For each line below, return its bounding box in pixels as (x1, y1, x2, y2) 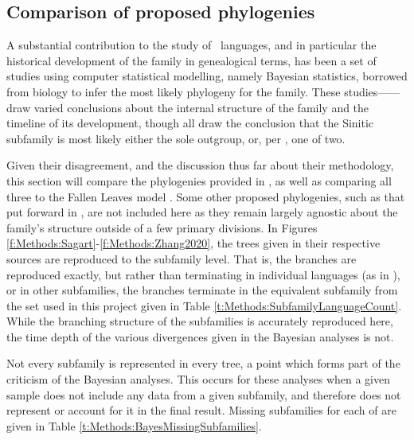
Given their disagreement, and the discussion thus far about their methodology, (6, 157, 394, 173)
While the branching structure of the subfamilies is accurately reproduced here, (6, 313, 393, 329)
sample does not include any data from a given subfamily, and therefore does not (6, 386, 401, 403)
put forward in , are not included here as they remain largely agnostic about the (6, 204, 398, 220)
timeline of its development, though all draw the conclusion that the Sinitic (6, 115, 374, 131)
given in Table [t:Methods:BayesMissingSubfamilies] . (6, 417, 262, 434)
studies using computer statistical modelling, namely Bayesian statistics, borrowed (6, 68, 408, 84)
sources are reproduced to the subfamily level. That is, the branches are (6, 250, 357, 267)
